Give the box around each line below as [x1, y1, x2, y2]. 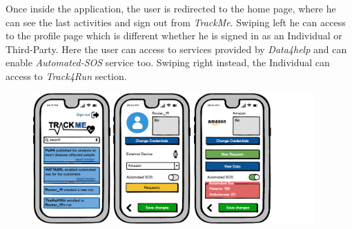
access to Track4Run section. [6, 68, 127, 83]
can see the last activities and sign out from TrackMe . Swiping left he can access [6, 14, 346, 29]
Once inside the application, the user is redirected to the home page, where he [6, 1, 336, 15]
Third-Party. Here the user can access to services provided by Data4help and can [6, 41, 347, 56]
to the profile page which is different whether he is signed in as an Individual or [6, 28, 342, 43]
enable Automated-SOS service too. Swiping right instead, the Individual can [6, 55, 330, 70]
